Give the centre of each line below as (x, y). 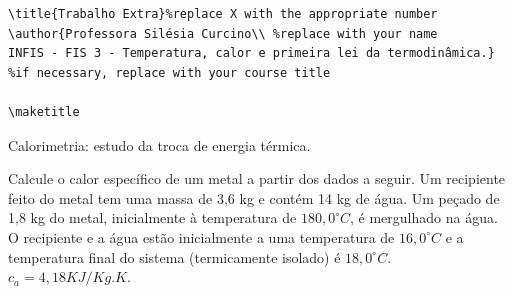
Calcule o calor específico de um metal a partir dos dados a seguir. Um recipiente (257, 178)
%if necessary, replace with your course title (169, 72)
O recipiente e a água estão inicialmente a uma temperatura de (201, 236)
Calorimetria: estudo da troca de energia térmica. (159, 144)
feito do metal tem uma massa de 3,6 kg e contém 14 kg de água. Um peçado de (254, 197)
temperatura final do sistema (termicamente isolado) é (174, 256)
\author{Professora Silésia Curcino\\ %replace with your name (223, 33)
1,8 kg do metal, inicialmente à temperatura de (152, 217)
